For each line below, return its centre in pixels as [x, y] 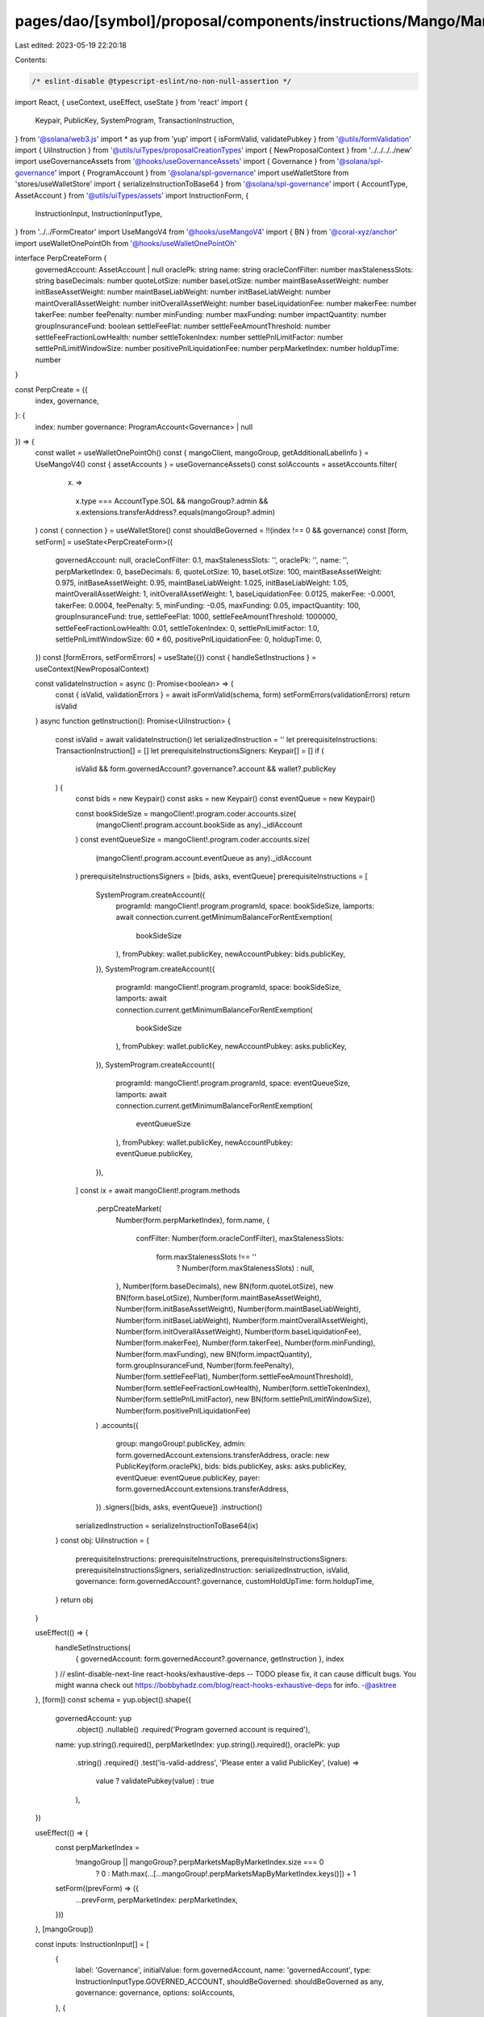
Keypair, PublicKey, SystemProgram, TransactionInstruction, [135, 120]
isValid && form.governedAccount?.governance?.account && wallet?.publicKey [206, 769]
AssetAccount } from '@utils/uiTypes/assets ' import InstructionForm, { [132, 195]
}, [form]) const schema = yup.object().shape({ [113, 1700]
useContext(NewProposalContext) [92, 669]
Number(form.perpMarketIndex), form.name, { [193, 1220]
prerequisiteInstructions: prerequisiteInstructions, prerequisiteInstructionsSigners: [211, 1559]
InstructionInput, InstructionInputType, [99, 214]
